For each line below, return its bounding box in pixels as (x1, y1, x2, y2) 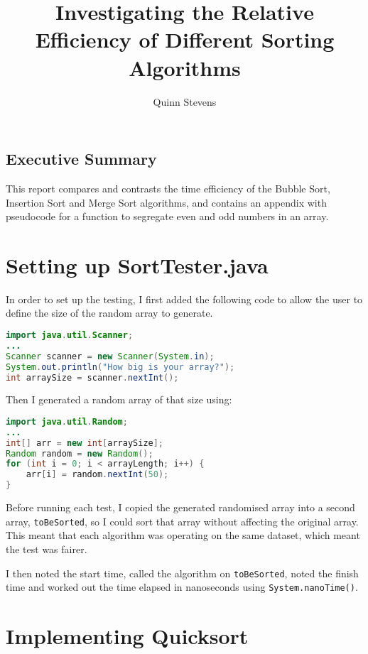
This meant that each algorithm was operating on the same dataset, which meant (6, 528, 360, 543)
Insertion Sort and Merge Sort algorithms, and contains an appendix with (6, 195, 327, 209)
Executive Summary (6, 148, 157, 170)
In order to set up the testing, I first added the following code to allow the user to (6, 291, 363, 306)
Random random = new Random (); (6, 448, 153, 459)
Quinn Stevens (153, 94, 217, 109)
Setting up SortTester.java (6, 250, 269, 279)
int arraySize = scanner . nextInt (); (6, 372, 179, 383)
